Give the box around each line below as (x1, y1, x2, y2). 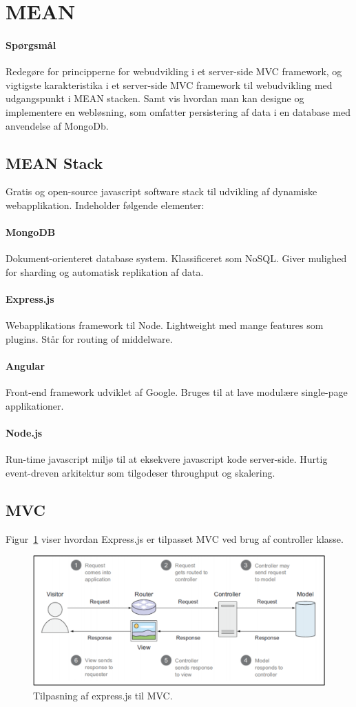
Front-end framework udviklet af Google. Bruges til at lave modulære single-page (6, 385, 348, 399)
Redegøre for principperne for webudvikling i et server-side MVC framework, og (6, 64, 342, 79)
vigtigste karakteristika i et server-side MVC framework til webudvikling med (6, 77, 333, 92)
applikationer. (6, 398, 64, 412)
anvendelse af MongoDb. (6, 118, 109, 132)
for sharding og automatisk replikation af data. (6, 264, 204, 279)
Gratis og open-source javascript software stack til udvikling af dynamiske (6, 184, 317, 199)
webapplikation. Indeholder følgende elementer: (6, 197, 205, 212)
